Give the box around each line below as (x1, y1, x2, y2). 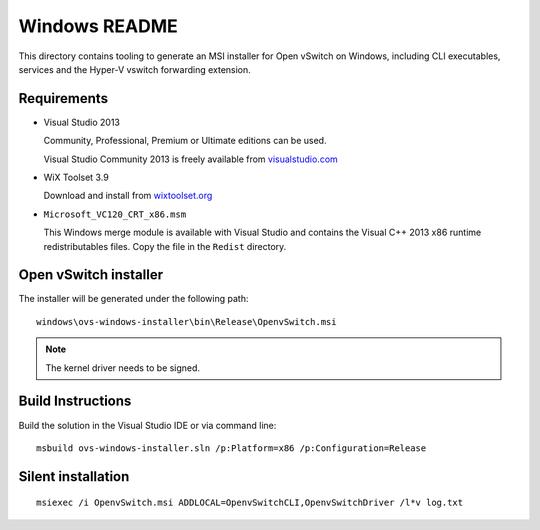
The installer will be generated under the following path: (18, 293, 249, 305)
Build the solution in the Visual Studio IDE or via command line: (18, 419, 277, 431)
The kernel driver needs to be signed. (45, 361, 200, 374)
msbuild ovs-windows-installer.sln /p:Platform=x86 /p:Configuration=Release (36, 442, 427, 454)
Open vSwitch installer (18, 266, 164, 284)
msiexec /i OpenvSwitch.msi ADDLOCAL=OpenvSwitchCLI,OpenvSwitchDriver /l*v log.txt (36, 497, 464, 509)
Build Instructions (18, 393, 132, 410)
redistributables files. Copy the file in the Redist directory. (43, 240, 287, 252)
